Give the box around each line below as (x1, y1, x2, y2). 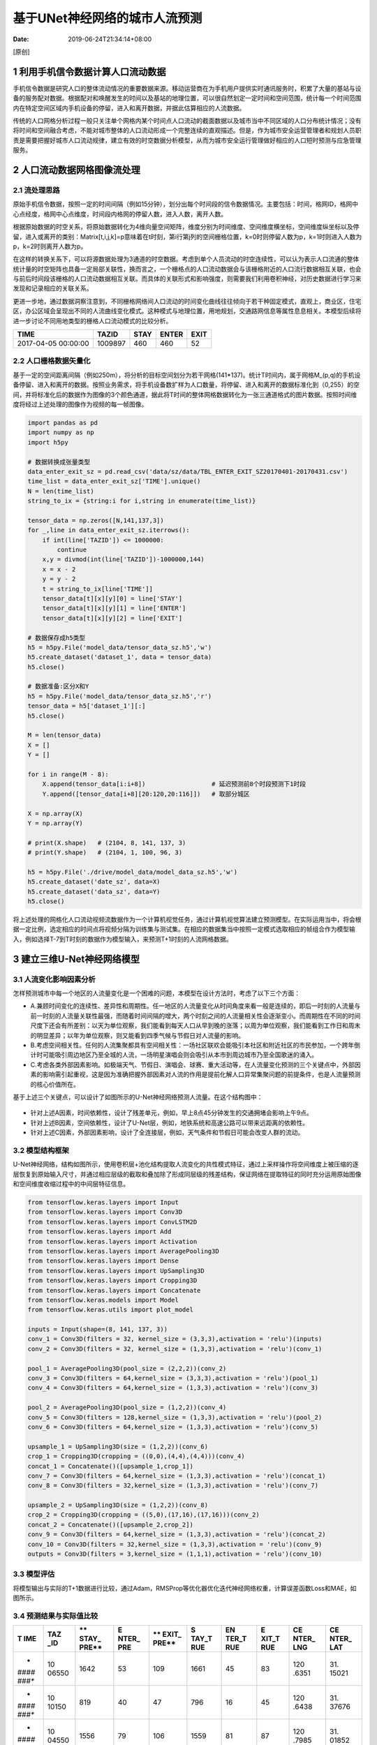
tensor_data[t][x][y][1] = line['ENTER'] (42, 604, 186, 612)
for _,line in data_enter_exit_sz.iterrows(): (27, 526, 190, 534)
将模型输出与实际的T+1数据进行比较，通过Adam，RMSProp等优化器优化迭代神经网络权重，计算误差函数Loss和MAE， (13, 1584, 350, 1592)
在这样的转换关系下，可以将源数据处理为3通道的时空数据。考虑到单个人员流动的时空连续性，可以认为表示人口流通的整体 (13, 255, 360, 263)
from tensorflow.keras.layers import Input (27, 1198, 179, 1206)
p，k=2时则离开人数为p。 (13, 242, 87, 251)
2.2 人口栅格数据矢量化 (13, 356, 91, 366)
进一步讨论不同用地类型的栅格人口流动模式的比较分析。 (13, 316, 172, 325)
